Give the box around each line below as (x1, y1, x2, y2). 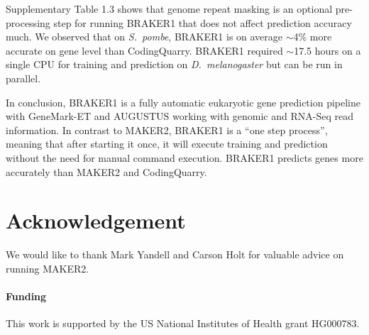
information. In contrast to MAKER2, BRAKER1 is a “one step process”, (6, 122, 328, 137)
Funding (6, 289, 47, 304)
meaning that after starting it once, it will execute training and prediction (6, 136, 328, 151)
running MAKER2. (6, 260, 89, 275)
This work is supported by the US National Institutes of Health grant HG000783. (6, 316, 360, 331)
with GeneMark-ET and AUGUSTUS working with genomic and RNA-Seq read (6, 109, 353, 123)
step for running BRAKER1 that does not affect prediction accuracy (53, 15, 352, 30)
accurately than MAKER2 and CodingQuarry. (6, 164, 207, 179)
